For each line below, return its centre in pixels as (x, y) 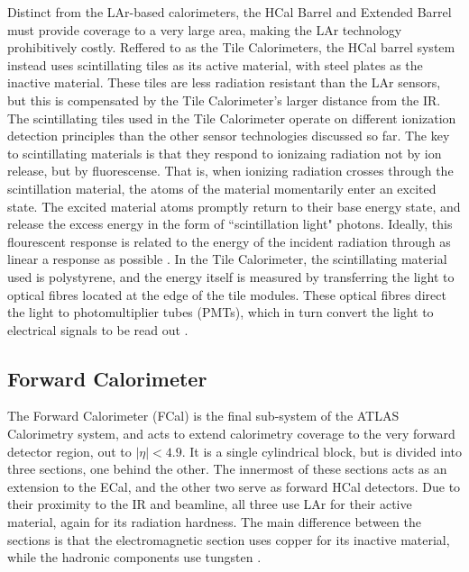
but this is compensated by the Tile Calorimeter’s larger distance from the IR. (224, 100)
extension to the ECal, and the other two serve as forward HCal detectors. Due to (234, 486)
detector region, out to (69, 451)
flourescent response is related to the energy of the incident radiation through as (229, 241)
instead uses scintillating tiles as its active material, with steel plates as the (215, 64)
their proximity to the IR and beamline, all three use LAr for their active (210, 504)
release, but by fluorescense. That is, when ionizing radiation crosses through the (230, 171)
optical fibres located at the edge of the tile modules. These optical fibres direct (227, 294)
